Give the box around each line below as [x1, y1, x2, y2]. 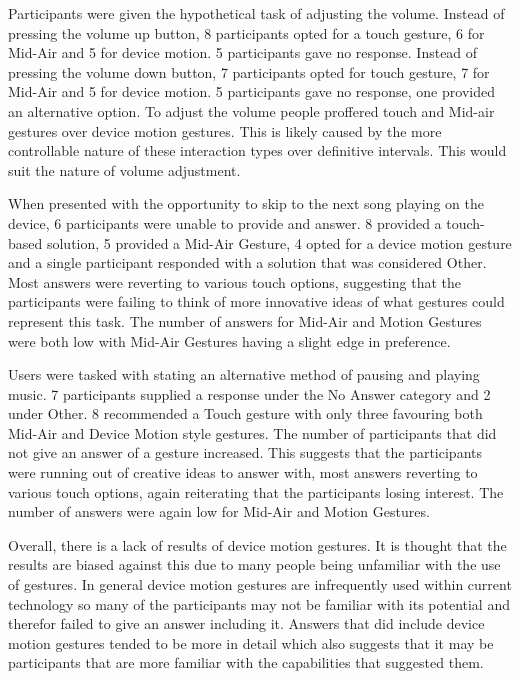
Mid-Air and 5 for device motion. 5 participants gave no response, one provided [8, 81, 495, 102]
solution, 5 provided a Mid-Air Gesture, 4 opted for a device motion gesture [46, 232, 512, 253]
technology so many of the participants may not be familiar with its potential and [8, 593, 510, 614]
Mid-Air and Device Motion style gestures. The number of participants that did [8, 422, 497, 443]
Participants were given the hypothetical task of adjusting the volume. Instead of [8, 3, 505, 23]
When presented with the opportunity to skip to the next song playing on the [8, 193, 484, 214]
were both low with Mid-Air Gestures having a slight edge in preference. [8, 330, 451, 351]
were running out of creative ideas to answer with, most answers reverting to [8, 462, 478, 483]
